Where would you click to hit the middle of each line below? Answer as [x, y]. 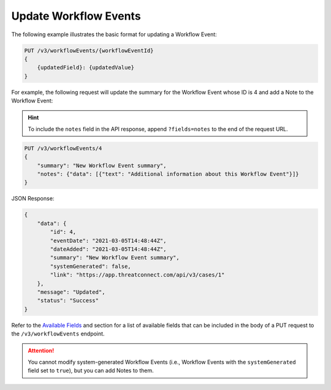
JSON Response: [33, 199]
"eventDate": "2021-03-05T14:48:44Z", [108, 240]
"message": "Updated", [71, 292]
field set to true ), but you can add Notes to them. [91, 370]
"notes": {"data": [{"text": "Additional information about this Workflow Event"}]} [168, 174]
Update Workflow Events [76, 16]
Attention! [41, 351]
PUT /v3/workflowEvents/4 [63, 148]
